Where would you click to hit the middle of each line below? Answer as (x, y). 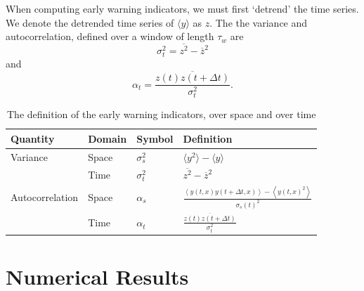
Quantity (33, 138)
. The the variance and (259, 22)
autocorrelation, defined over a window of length (110, 36)
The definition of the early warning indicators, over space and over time (162, 114)
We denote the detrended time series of (90, 22)
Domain (108, 138)
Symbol (155, 138)
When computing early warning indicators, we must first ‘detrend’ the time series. (182, 8)
